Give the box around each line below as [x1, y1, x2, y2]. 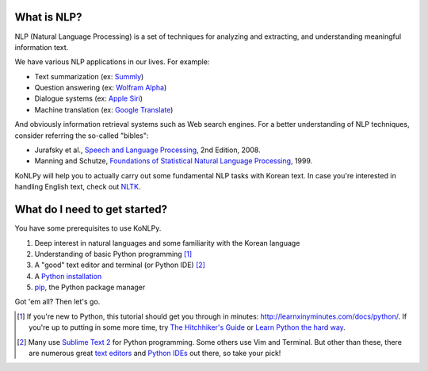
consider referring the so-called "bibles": [14, 131, 149, 140]
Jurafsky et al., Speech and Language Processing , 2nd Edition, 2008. [34, 145, 261, 155]
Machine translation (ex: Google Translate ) [34, 105, 174, 114]
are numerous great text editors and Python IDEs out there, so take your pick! [29, 349, 281, 358]
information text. [14, 42, 69, 52]
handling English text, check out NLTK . [14, 182, 141, 192]
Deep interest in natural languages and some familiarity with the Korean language [34, 238, 300, 247]
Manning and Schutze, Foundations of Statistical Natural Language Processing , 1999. [34, 156, 313, 166]
